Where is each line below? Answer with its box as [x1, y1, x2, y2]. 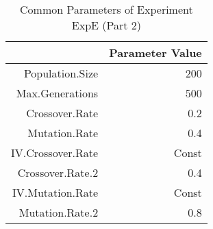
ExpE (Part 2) [71, 17, 141, 33]
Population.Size [23, 65, 99, 81]
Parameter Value [109, 45, 202, 60]
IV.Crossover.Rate [11, 145, 99, 160]
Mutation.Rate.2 [18, 204, 99, 220]
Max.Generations [16, 85, 99, 101]
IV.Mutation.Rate [12, 184, 99, 200]
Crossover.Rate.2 [17, 165, 99, 180]
